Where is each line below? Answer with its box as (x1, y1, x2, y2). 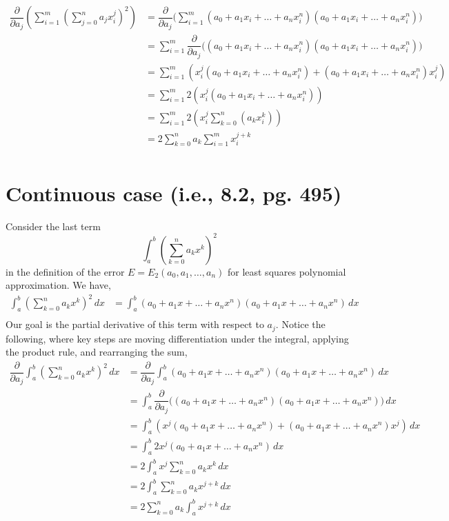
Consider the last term (6, 218, 101, 233)
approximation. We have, (6, 278, 111, 292)
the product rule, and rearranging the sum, (6, 345, 188, 359)
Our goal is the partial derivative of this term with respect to (6, 317, 264, 331)
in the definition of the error (6, 264, 125, 278)
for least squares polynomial (227, 264, 346, 278)
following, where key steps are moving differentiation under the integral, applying (6, 331, 349, 345)
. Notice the (275, 317, 326, 331)
